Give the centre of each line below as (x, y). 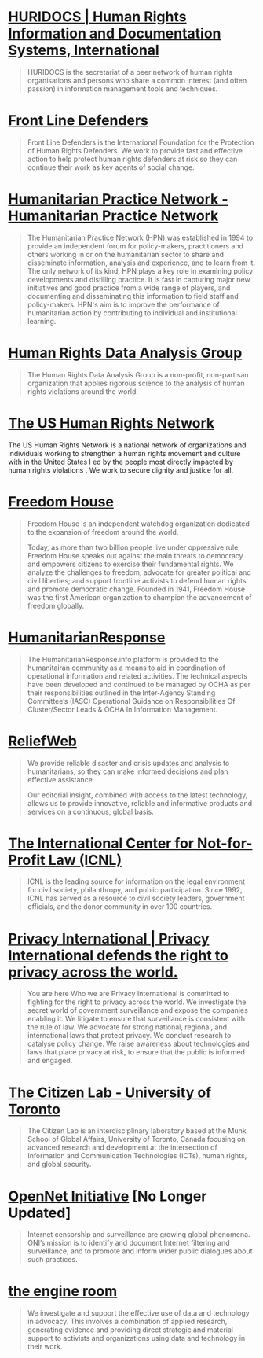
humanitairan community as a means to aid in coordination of (126, 668)
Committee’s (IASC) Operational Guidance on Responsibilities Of (131, 701)
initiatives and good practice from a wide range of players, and (129, 288)
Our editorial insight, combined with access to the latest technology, (137, 795)
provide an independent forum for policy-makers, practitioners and (135, 246)
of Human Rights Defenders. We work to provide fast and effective (135, 150)
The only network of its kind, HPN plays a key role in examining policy (140, 270)
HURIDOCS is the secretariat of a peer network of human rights (130, 72)
